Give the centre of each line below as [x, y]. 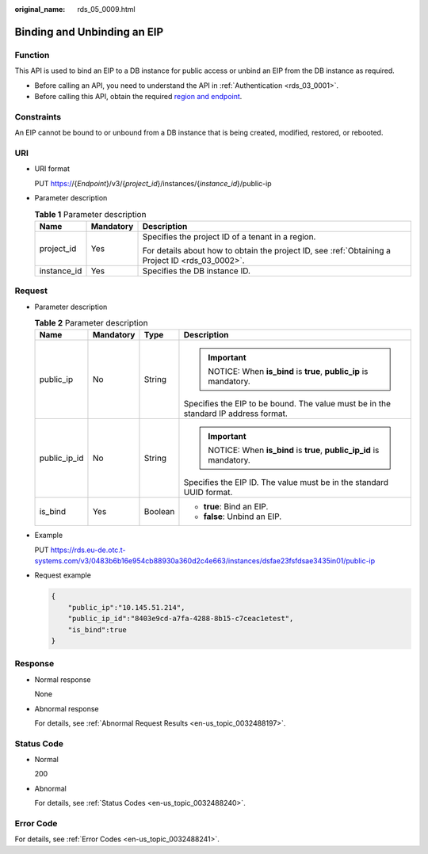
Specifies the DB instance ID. [197, 271]
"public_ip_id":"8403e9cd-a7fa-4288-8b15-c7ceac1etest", [181, 619]
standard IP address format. [236, 414]
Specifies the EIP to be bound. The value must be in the [287, 404]
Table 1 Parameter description [90, 214]
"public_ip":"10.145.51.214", [126, 607]
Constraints [38, 116]
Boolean [159, 512]
